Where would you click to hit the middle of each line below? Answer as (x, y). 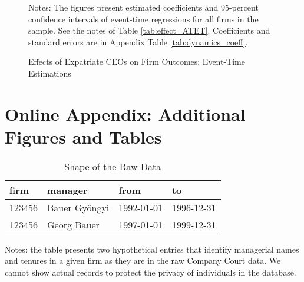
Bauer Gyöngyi (78, 207)
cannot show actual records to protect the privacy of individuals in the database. (151, 272)
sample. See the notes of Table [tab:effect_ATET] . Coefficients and (149, 30)
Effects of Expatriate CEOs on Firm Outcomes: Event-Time (137, 62)
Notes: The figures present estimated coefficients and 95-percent (143, 7)
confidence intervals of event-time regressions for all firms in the (143, 19)
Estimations (50, 73)
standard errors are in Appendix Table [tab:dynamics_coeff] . (138, 42)
